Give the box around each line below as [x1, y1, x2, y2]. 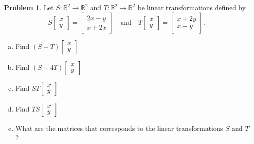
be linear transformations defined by [137, 2, 246, 12]
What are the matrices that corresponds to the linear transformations [15, 123, 223, 133]
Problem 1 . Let [4, 2, 54, 12]
